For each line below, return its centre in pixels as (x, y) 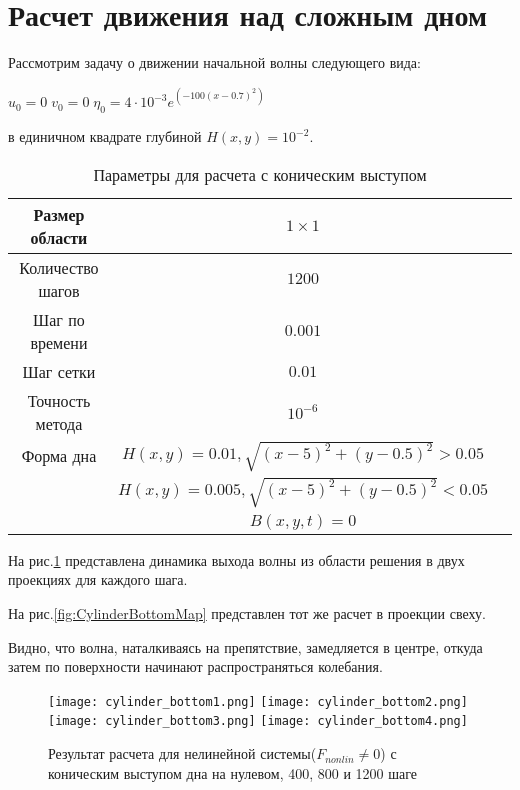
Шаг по (59, 319)
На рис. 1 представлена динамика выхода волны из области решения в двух (236, 559)
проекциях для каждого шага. (98, 579)
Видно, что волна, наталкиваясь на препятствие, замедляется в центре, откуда (245, 646)
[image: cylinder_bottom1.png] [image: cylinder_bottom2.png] (258, 701)
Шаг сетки (59, 371)
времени (59, 342)
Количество (59, 267)
